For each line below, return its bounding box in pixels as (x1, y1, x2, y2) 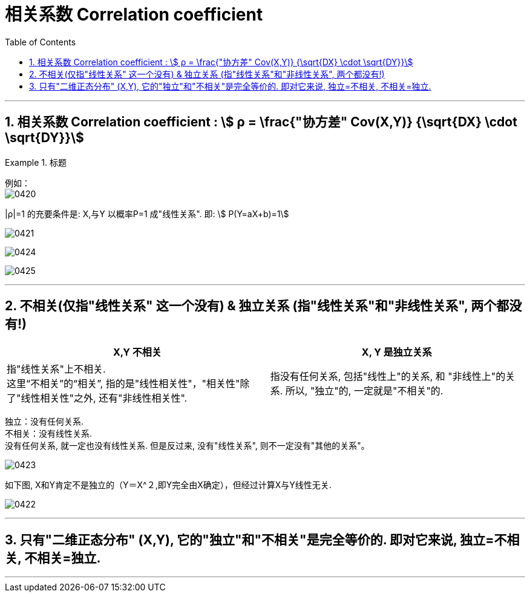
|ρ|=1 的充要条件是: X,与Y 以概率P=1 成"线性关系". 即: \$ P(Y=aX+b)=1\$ (5, 208, 289, 219)
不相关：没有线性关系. (5, 428, 93, 439)
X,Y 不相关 (113, 346, 162, 359)
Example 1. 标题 (5, 157, 67, 168)
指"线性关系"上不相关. (7, 363, 106, 376)
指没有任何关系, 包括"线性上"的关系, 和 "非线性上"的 (270, 370, 506, 383)
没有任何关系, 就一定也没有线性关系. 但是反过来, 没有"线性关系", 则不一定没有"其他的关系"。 (5, 440, 370, 451)
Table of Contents (5, 36, 76, 47)
